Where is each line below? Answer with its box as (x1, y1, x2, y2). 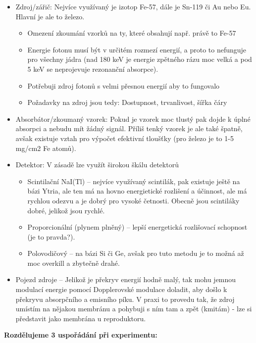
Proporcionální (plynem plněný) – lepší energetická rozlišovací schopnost (27, 222, 248, 232)
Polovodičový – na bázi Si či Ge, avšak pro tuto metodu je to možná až (27, 248, 244, 258)
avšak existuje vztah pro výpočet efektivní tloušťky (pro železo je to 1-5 (15, 133, 234, 143)
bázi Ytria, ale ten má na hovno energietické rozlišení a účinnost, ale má (27, 186, 247, 196)
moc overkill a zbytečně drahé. (27, 257, 120, 268)
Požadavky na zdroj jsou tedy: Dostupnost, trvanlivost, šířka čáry (27, 97, 227, 107)
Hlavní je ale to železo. (15, 11, 85, 21)
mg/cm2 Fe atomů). (15, 143, 76, 153)
